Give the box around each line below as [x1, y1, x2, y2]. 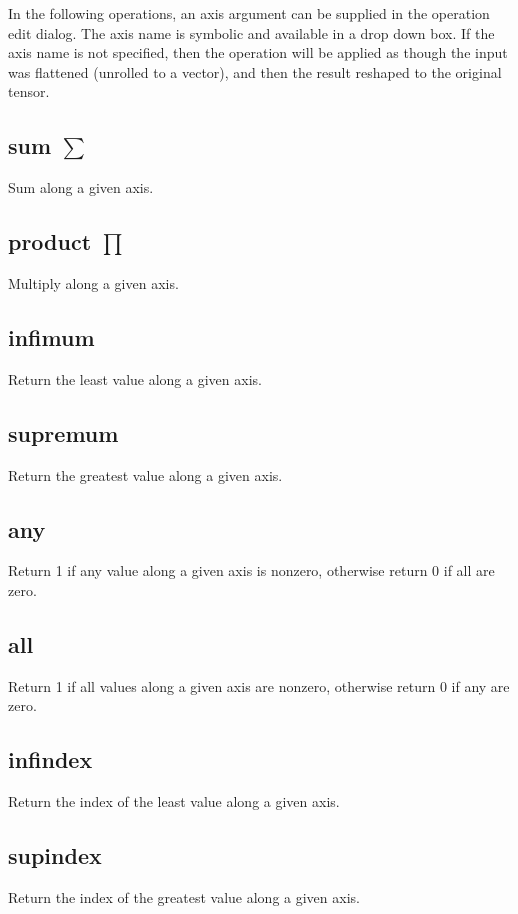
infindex [8, 744, 93, 775]
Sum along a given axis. [8, 177, 154, 198]
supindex [8, 840, 102, 871]
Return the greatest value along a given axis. [8, 464, 283, 485]
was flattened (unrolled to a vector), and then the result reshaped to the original [8, 61, 502, 82]
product [8, 226, 92, 257]
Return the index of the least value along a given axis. [8, 791, 340, 812]
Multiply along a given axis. [8, 272, 179, 293]
